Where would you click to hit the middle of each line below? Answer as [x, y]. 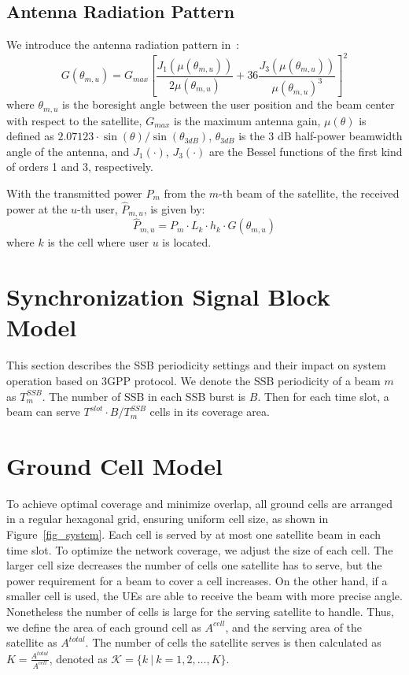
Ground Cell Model [114, 465]
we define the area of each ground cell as [104, 627]
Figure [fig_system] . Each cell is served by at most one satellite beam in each [194, 534]
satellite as [32, 642]
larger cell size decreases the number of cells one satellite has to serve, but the [194, 565]
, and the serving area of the [294, 627]
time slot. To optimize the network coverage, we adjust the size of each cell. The [200, 549]
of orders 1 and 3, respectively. [80, 167]
